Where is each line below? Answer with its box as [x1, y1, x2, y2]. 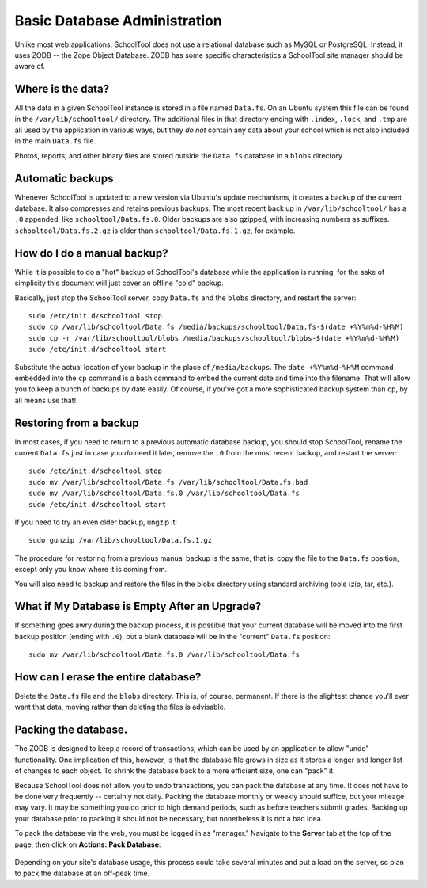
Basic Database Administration [14, 12, 223, 29]
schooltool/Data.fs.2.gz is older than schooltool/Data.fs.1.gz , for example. [14, 226, 296, 235]
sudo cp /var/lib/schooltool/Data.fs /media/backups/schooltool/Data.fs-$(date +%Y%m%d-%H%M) [28, 322, 404, 332]
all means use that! [14, 395, 77, 405]
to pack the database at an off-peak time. [14, 868, 150, 878]
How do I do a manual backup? [14, 246, 168, 260]
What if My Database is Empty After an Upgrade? [14, 600, 262, 613]
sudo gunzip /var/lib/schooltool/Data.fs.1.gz [28, 535, 213, 545]
